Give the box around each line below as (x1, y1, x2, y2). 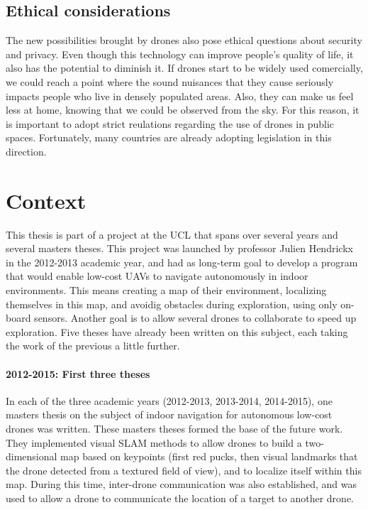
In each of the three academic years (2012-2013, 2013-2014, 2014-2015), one (6, 393, 333, 408)
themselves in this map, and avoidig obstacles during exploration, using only (6, 296, 338, 311)
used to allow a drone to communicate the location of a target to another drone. (6, 490, 354, 505)
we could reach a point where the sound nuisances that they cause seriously (6, 74, 334, 89)
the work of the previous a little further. (6, 338, 180, 353)
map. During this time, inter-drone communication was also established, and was (6, 477, 357, 492)
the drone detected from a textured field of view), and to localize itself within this (6, 462, 362, 477)
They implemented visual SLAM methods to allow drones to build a (6, 435, 302, 450)
